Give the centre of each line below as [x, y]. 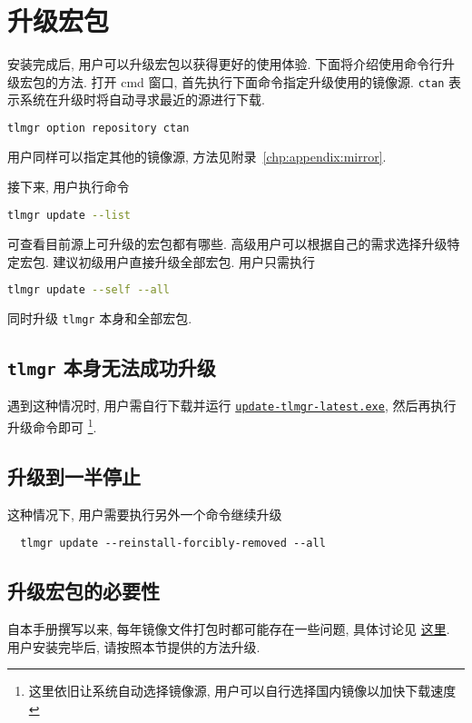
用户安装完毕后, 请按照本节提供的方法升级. [134, 646]
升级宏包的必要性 [84, 591]
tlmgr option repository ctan [98, 128]
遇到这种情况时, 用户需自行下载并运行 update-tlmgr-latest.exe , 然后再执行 [232, 406]
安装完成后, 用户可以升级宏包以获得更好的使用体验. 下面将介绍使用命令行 [225, 64]
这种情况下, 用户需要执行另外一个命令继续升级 [145, 514]
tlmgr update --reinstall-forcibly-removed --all [173, 544]
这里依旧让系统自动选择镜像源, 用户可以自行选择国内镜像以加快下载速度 [242, 691]
